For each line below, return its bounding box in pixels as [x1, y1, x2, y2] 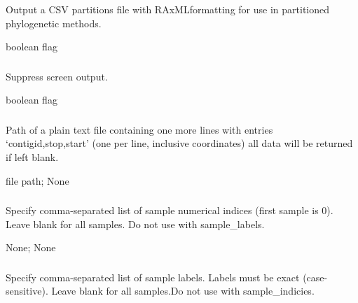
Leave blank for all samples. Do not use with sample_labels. [6, 216, 265, 231]
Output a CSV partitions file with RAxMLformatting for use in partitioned [6, 1, 329, 16]
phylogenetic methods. [6, 15, 102, 30]
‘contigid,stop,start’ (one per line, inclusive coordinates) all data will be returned [6, 136, 353, 150]
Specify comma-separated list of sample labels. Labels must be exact [6, 269, 300, 284]
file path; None [6, 173, 69, 188]
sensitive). [6, 283, 48, 298]
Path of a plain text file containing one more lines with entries [6, 122, 273, 136]
